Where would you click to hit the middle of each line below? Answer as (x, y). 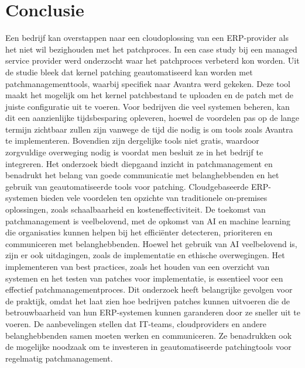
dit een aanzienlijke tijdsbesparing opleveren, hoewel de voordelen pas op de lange (152, 118)
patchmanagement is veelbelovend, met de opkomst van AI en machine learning (148, 221)
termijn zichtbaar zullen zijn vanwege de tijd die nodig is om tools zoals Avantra (149, 129)
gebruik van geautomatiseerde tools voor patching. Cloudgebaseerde (127, 186)
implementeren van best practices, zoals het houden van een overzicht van (138, 266)
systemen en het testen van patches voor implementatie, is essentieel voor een (144, 278)
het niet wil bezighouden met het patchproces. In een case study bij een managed (151, 49)
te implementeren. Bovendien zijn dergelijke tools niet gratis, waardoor (132, 140)
